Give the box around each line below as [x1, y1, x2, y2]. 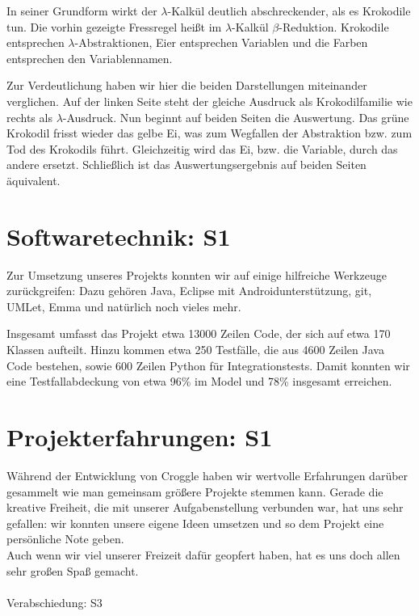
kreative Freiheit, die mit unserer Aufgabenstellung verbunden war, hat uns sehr [6, 499, 404, 516]
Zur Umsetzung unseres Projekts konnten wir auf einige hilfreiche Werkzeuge [6, 266, 387, 283]
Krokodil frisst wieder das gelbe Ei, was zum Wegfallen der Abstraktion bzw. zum [6, 124, 413, 141]
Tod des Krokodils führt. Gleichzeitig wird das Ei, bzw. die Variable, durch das [6, 140, 398, 157]
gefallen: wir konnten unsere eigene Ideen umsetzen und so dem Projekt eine [6, 514, 384, 531]
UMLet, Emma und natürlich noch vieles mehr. [6, 297, 241, 314]
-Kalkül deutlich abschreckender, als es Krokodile [167, 2, 411, 19]
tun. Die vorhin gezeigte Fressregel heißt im [6, 18, 222, 35]
